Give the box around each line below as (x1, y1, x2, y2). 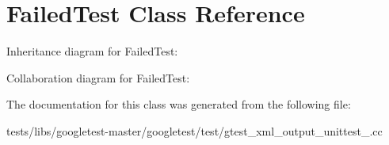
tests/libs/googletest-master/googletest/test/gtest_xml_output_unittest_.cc (6, 122, 383, 139)
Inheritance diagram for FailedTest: (6, 43, 178, 59)
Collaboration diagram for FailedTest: (6, 69, 190, 86)
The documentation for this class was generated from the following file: (6, 96, 351, 113)
